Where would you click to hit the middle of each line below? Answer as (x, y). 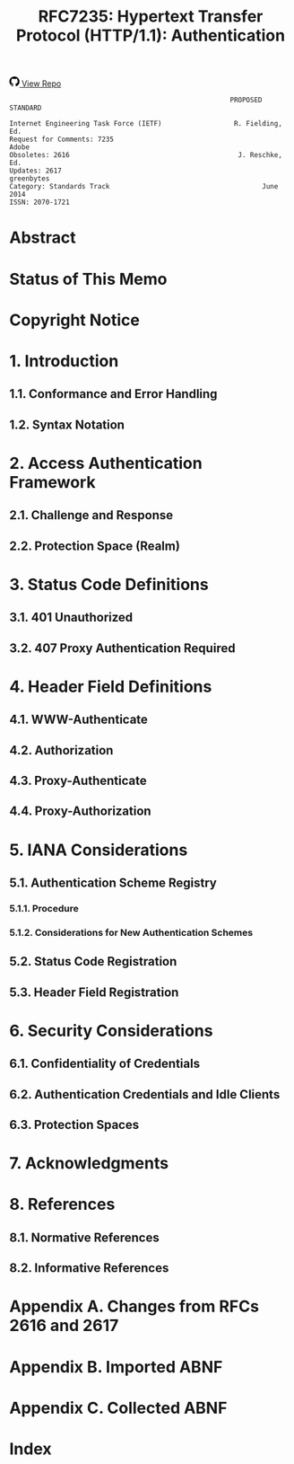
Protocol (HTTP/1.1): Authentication (151, 35)
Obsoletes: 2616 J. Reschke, (146, 155)
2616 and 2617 (64, 1326)
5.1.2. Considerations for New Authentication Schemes (131, 932)
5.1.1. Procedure (44, 908)
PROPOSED (246, 101)
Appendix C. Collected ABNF (118, 1408)
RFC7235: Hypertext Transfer (151, 17)
